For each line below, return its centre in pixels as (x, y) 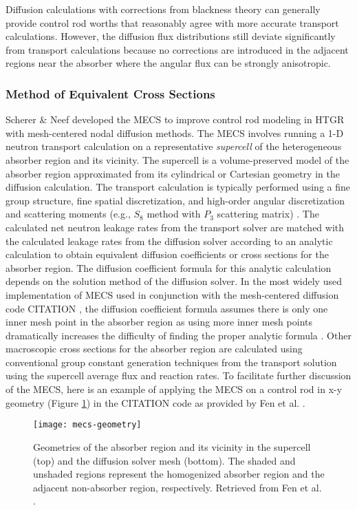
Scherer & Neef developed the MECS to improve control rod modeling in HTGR (175, 119)
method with (174, 214)
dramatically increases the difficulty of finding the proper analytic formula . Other (178, 335)
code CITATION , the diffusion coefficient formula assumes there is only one (167, 308)
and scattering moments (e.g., (68, 214)
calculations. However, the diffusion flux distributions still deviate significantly (171, 36)
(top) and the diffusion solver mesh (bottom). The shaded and (164, 460)
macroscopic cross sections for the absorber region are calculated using (154, 349)
